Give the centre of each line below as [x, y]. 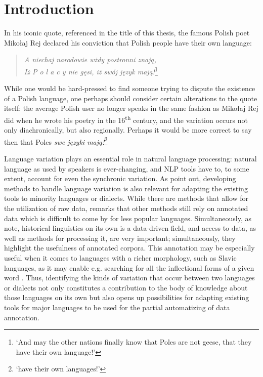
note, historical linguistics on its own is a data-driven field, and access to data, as [130, 228]
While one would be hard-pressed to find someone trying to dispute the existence [130, 88]
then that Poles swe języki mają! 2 [56, 141]
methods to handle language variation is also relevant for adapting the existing [126, 188]
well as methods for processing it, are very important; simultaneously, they [120, 238]
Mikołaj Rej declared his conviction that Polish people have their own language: [128, 42]
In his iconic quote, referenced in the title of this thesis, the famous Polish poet [127, 33]
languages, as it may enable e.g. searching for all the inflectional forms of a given [129, 267]
